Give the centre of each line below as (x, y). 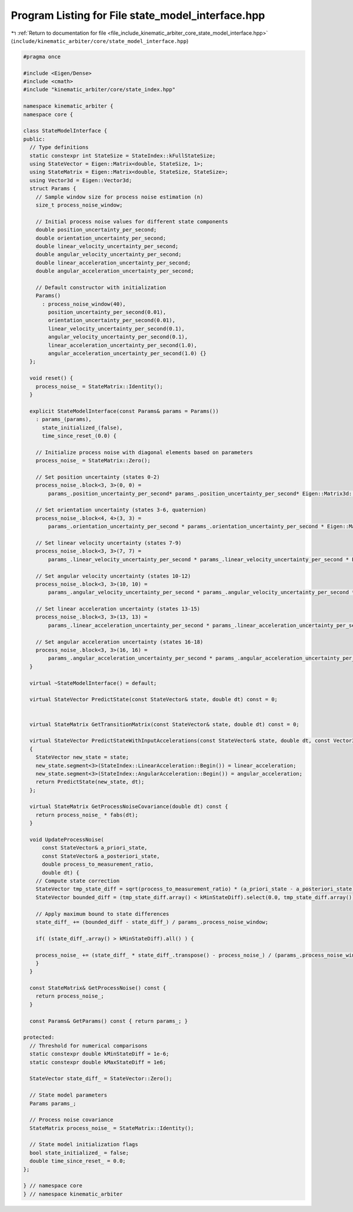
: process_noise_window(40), (84, 304)
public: (34, 139)
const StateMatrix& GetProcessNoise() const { (98, 988)
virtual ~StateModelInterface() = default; (93, 683)
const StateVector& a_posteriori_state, (101, 856)
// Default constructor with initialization (101, 287)
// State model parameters (69, 1095)
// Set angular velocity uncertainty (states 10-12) (113, 576)
